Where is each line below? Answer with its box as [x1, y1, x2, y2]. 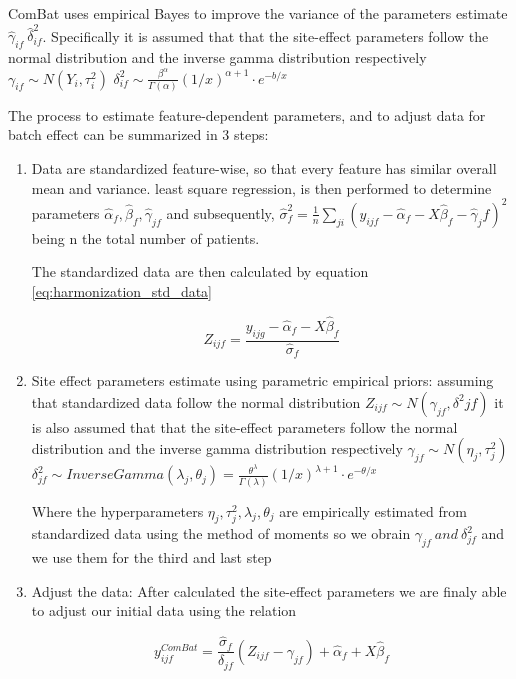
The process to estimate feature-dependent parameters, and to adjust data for [8, 104, 486, 125]
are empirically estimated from [279, 500, 467, 521]
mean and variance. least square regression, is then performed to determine [31, 177, 492, 198]
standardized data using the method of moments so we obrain [31, 523, 411, 544]
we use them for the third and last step [31, 547, 272, 568]
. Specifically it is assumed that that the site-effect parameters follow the [42, 25, 489, 46]
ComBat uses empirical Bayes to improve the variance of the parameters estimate [8, 3, 508, 23]
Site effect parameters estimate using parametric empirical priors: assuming [31, 370, 494, 391]
